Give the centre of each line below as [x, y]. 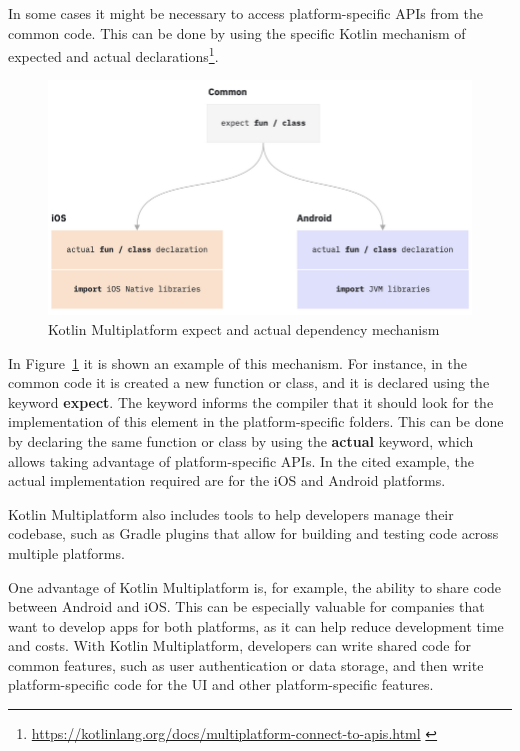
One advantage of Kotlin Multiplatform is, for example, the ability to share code [255, 586]
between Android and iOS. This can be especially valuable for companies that [246, 606]
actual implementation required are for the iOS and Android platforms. [227, 480]
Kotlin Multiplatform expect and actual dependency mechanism [244, 328]
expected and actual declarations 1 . [113, 54]
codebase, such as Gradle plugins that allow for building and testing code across [253, 533]
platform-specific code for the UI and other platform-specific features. [221, 684]
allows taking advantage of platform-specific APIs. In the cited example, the [241, 460]
